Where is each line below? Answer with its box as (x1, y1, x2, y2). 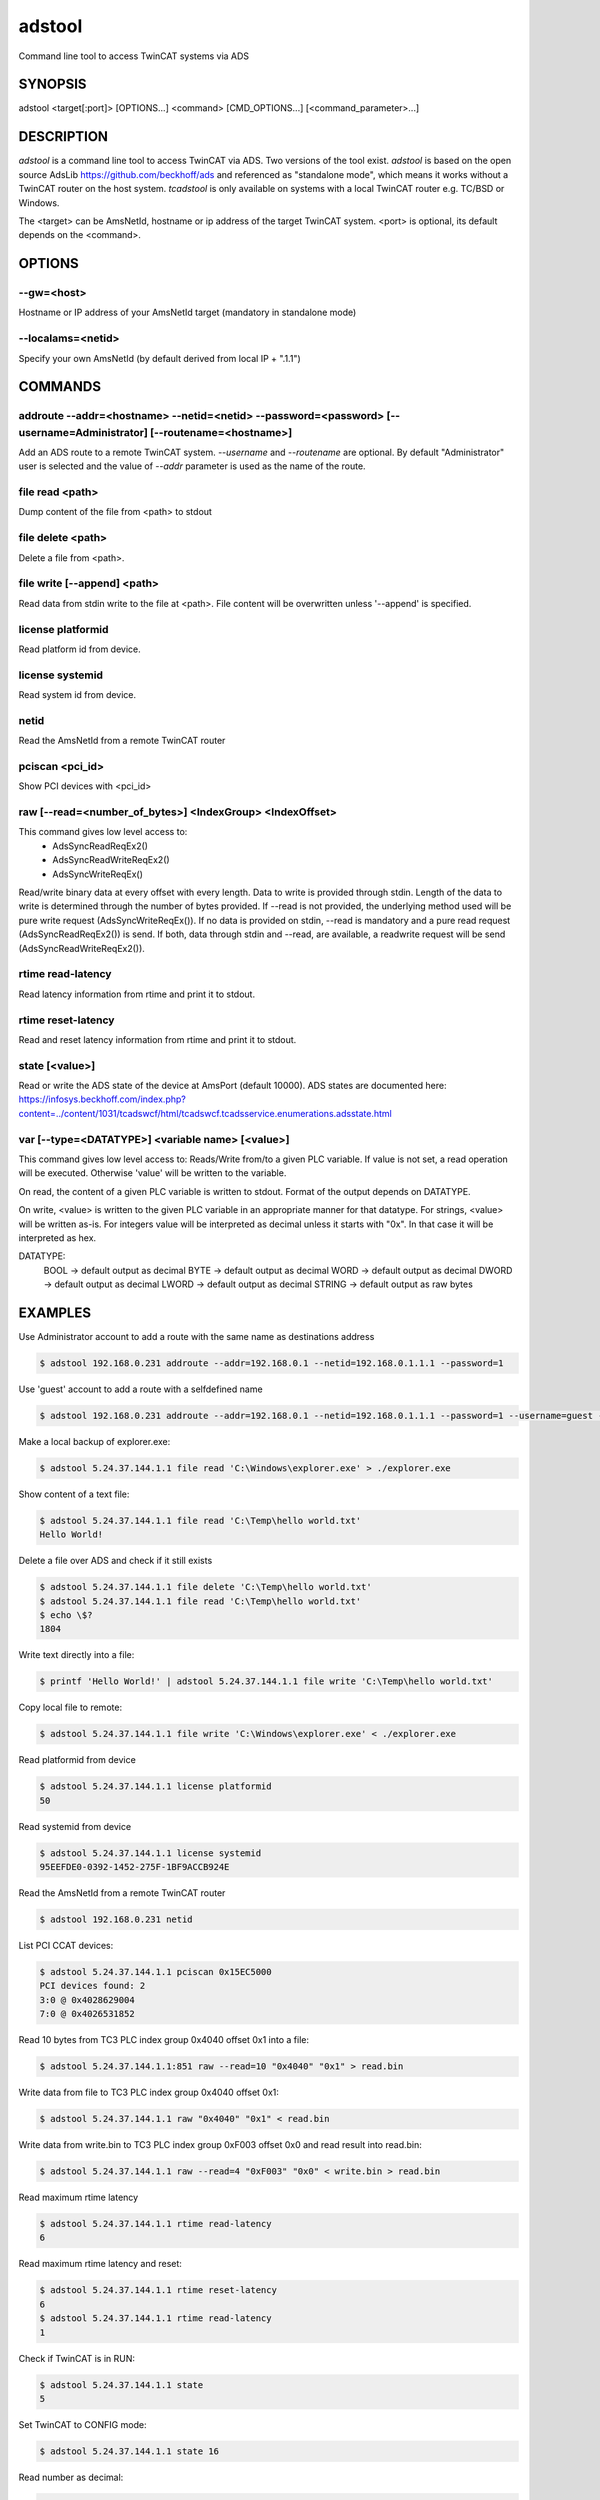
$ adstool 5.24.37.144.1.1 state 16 (39, 2445, 220, 2457)
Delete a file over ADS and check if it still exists (18, 1555, 213, 1567)
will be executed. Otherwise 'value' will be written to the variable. (18, 1167, 287, 1179)
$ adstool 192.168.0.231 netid (39, 1914, 194, 1925)
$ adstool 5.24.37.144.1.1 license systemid (39, 1847, 262, 1859)
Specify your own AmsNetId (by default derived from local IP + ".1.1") (18, 352, 302, 364)
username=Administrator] (18, 425, 149, 439)
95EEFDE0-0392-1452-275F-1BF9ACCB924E (39, 1861, 230, 1873)
